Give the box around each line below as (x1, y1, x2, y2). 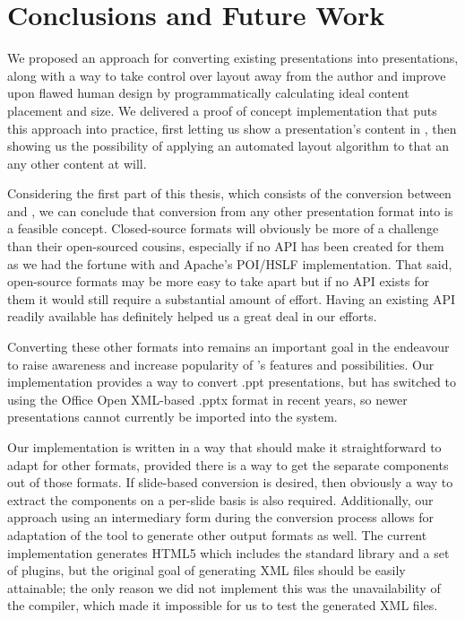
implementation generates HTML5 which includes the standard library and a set (7, 543, 450, 562)
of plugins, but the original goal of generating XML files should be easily (7, 561, 406, 580)
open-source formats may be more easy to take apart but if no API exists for (7, 272, 429, 291)
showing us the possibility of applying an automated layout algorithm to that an (7, 136, 450, 155)
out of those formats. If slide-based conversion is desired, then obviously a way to (7, 473, 453, 492)
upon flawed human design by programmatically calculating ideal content (7, 83, 409, 102)
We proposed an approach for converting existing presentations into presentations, (7, 48, 459, 67)
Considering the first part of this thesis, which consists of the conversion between (7, 184, 452, 203)
